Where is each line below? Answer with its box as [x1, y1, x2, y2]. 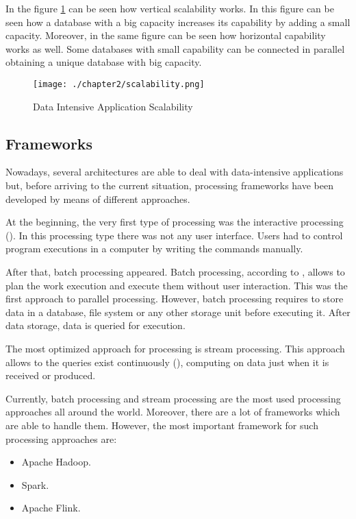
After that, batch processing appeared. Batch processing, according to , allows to [5, 264, 345, 278]
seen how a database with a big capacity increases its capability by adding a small [5, 14, 351, 29]
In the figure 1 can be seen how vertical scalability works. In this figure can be [5, 1, 334, 15]
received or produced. [5, 368, 96, 383]
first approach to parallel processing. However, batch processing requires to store [5, 291, 344, 306]
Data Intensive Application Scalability [33, 99, 193, 113]
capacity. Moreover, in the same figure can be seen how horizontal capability [5, 28, 326, 43]
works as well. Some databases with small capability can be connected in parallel [5, 41, 345, 56]
